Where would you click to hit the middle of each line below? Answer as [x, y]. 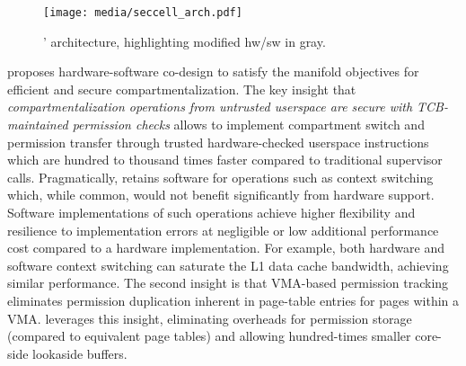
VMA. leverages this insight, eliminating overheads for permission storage [210, 318]
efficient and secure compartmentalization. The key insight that [182, 89]
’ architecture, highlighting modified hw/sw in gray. [185, 41]
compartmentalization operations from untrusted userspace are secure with [210, 107]
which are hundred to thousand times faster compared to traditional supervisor [225, 160]
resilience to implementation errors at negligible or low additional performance [223, 230]
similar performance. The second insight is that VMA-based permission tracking [228, 283]
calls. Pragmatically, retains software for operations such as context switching [220, 177]
